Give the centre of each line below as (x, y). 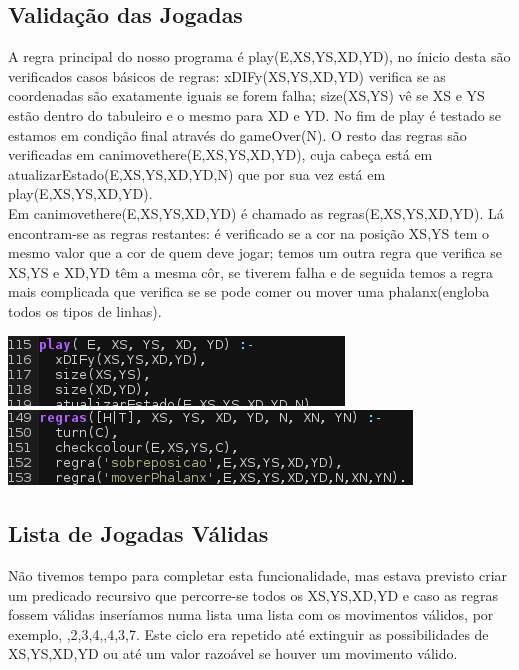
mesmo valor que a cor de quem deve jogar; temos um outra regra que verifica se (255, 252)
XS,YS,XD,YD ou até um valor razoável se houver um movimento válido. (233, 653)
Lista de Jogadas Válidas (138, 533)
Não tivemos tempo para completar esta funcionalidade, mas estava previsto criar (258, 574)
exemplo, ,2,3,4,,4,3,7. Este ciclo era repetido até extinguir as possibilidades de (248, 633)
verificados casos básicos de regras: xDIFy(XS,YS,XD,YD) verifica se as (227, 75)
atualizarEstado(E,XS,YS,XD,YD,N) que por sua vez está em (197, 173)
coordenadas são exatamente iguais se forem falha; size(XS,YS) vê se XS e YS (246, 95)
